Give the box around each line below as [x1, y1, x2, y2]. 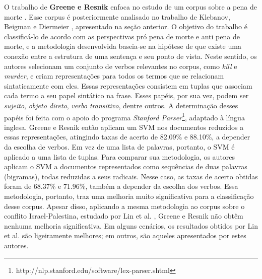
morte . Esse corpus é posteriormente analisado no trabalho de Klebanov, [4, 11, 230, 22]
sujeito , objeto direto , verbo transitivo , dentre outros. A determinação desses [4, 100, 238, 110]
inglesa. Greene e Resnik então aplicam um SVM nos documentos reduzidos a [4, 121, 244, 132]
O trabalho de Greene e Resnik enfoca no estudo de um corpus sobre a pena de [4, 2, 257, 12]
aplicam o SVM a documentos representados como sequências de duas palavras [4, 161, 247, 172]
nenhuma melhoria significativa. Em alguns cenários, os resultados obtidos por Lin [4, 220, 258, 231]
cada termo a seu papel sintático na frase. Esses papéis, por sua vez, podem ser [4, 90, 249, 101]
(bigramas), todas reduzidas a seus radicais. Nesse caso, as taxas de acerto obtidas [4, 171, 258, 181]
